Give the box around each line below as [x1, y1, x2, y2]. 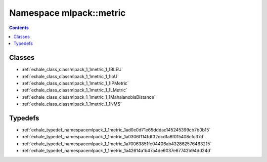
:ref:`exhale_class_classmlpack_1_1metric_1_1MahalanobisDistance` [21, 94, 156, 100]
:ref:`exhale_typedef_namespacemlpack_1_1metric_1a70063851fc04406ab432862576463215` [21, 141, 212, 147]
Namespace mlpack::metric [9, 7, 126, 18]
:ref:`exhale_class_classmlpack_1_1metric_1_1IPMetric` [21, 81, 129, 86]
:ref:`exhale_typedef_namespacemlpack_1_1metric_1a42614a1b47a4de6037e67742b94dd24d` [21, 148, 212, 154]
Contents [9, 25, 29, 31]
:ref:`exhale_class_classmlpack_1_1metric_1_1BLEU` [21, 67, 123, 73]
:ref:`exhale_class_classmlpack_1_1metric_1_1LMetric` [21, 87, 128, 93]
